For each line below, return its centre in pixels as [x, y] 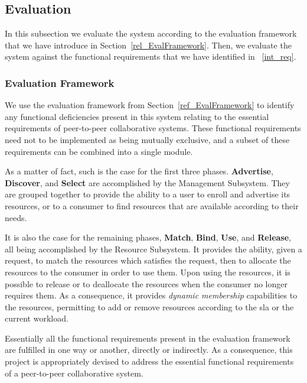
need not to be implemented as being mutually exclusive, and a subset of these [147, 139]
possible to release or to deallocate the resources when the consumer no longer [146, 283]
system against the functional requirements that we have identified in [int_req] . [151, 56]
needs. [16, 217]
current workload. [37, 318]
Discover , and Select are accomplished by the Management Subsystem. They [147, 182]
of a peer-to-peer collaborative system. [74, 373]
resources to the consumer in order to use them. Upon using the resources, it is [148, 272]
